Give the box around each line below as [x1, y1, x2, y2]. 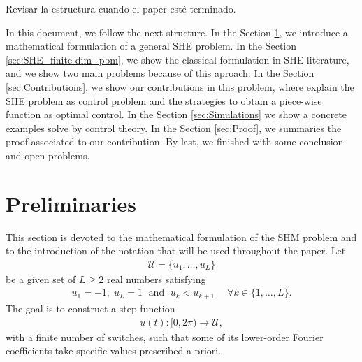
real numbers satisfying [106, 271, 206, 286]
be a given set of [6, 271, 76, 286]
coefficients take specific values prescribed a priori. [6, 343, 222, 358]
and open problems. [6, 147, 90, 162]
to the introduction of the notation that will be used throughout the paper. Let [6, 243, 346, 258]
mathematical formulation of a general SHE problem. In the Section [6, 38, 297, 53]
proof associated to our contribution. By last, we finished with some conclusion [6, 134, 344, 149]
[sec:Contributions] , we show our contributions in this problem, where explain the [6, 79, 354, 94]
